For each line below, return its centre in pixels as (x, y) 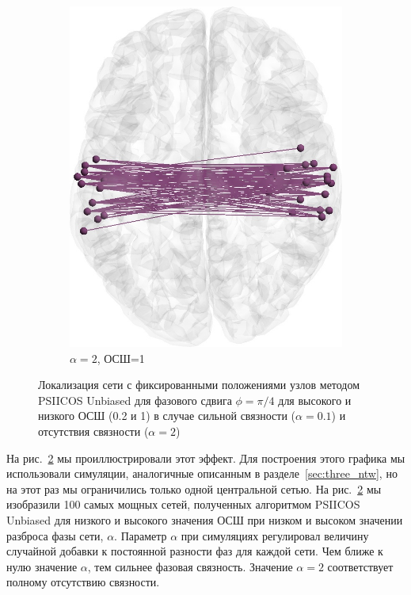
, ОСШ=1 (121, 358)
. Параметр (141, 535)
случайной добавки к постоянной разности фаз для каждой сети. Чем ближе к (195, 551)
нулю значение (42, 566)
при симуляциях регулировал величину (275, 535)
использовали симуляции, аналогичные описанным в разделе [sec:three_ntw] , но (202, 473)
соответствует (360, 566)
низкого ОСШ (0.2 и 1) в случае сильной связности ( (167, 416)
